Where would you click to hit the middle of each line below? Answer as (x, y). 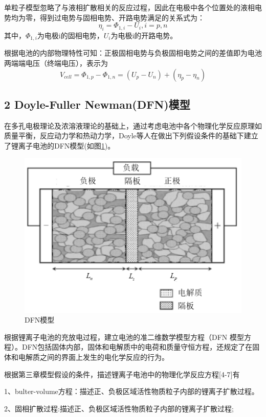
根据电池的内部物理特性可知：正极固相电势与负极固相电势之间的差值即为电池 (133, 53)
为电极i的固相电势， (70, 35)
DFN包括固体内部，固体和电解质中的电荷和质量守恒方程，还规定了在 (137, 347)
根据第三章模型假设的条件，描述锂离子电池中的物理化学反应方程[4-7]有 (122, 374)
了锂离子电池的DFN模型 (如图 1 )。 (60, 146)
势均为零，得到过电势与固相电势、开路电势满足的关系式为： (104, 17)
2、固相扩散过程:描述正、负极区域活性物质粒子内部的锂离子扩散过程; (119, 408)
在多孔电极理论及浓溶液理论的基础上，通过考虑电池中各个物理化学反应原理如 (133, 125)
